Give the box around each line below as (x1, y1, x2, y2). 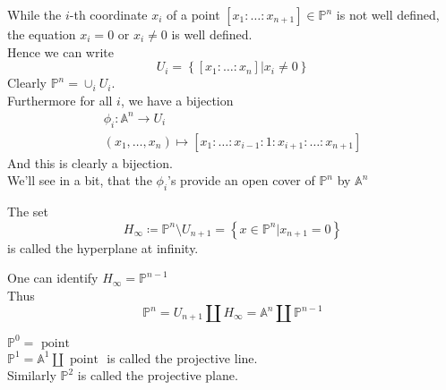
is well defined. (171, 25, 253, 43)
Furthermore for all (7, 90, 113, 109)
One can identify (7, 268, 99, 287)
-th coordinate (69, 5, 148, 23)
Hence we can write (7, 42, 114, 61)
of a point (167, 5, 220, 23)
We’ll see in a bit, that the (7, 171, 152, 190)
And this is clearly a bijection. (7, 153, 173, 172)
